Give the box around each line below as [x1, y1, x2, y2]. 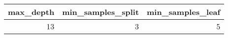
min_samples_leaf [147, 6, 221, 17]
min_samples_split [62, 6, 139, 17]
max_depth [8, 6, 55, 17]
